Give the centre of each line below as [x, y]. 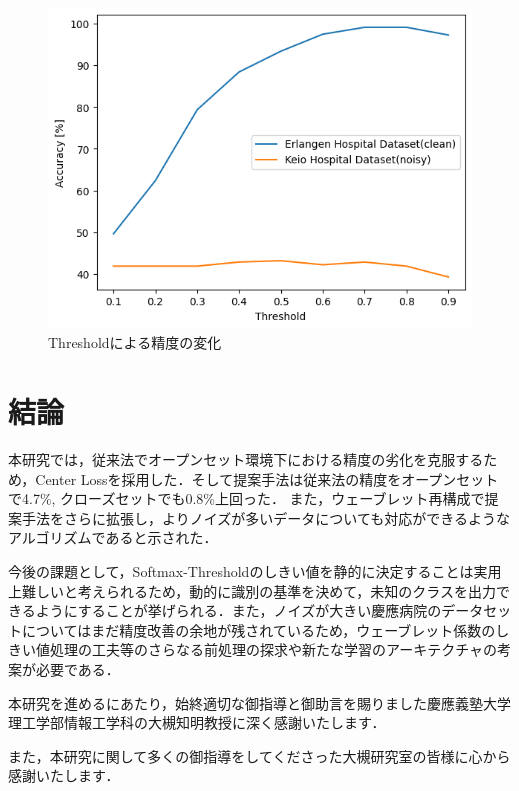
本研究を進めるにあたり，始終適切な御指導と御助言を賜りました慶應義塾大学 [260, 702]
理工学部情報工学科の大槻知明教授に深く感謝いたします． [197, 722]
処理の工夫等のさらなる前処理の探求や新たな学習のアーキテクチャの [273, 649]
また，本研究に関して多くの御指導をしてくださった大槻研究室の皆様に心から [259, 755]
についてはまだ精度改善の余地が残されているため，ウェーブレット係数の [258, 629]
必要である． [77, 669]
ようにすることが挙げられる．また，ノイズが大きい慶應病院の [238, 610]
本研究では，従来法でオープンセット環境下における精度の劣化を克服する [246, 459]
